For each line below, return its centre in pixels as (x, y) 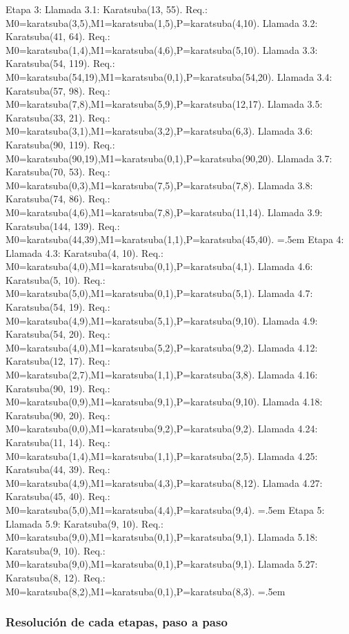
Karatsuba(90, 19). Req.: (58, 388)
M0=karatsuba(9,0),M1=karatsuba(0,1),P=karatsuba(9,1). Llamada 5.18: (162, 537)
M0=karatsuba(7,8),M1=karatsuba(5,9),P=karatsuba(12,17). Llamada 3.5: (164, 104)
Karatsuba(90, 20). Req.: (58, 415)
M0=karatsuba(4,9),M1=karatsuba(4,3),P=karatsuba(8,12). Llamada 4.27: (164, 482)
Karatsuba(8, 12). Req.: (56, 577)
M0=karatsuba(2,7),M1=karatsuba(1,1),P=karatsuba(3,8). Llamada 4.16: (162, 375)
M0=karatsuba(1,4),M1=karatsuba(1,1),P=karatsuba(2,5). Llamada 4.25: (162, 455)
